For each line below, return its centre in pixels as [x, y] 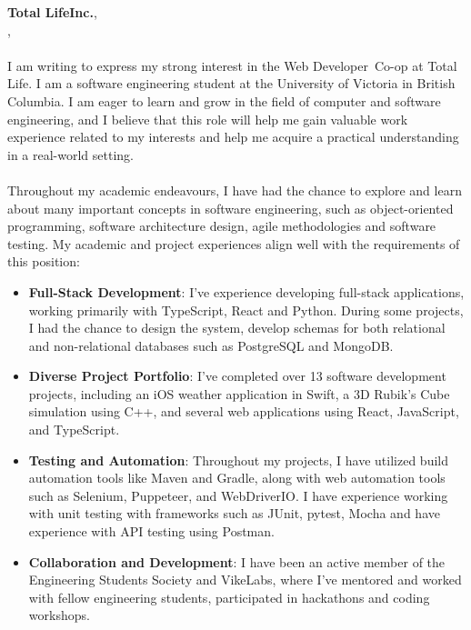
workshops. [59, 615]
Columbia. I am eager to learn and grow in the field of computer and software [224, 100]
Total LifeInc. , [52, 12]
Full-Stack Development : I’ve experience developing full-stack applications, [246, 291]
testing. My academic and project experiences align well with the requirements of [234, 243]
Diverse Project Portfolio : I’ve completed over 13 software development [237, 376]
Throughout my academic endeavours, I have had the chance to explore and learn [235, 190]
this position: [44, 261]
